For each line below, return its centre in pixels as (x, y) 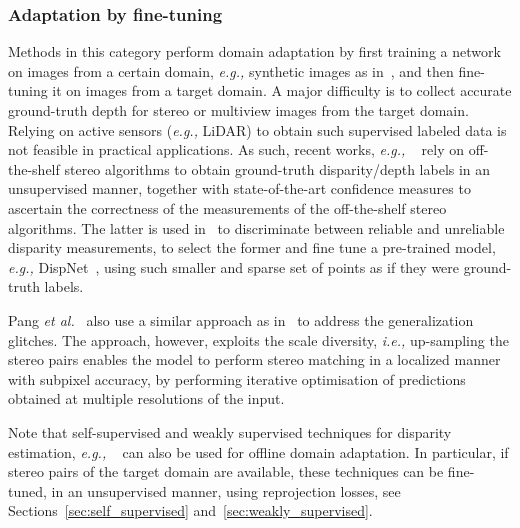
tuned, (27, 490)
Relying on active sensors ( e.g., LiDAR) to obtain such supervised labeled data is (257, 129)
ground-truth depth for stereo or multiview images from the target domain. (238, 110)
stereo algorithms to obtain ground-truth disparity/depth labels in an (277, 168)
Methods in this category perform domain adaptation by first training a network (254, 51)
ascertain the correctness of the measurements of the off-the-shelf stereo (227, 207)
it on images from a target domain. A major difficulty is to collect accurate (282, 90)
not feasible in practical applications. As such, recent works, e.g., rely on (236, 149)
